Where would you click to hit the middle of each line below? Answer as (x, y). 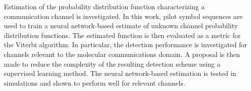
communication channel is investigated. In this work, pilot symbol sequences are (123, 16)
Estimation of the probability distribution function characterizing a (104, 6)
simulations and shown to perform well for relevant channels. (95, 82)
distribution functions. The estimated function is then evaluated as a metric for (122, 35)
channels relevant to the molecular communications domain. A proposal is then (122, 54)
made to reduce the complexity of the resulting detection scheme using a (112, 64)
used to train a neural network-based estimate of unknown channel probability (121, 26)
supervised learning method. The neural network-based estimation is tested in (120, 73)
